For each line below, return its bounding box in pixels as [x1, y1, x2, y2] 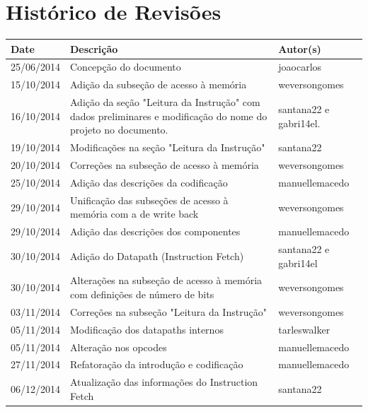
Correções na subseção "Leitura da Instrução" [70, 304, 267, 319]
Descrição [70, 41, 118, 56]
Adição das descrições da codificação [70, 175, 228, 189]
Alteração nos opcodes [70, 339, 167, 354]
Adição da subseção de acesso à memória [70, 77, 247, 92]
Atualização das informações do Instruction [70, 375, 258, 389]
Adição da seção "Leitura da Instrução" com [70, 95, 260, 110]
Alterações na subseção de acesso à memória [70, 273, 263, 288]
